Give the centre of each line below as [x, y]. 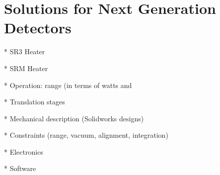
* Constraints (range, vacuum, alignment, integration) [86, 135]
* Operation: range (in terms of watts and [68, 85]
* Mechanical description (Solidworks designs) [74, 118]
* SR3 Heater [25, 51]
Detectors [38, 28]
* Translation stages [35, 102]
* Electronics [24, 151]
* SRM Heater [26, 68]
